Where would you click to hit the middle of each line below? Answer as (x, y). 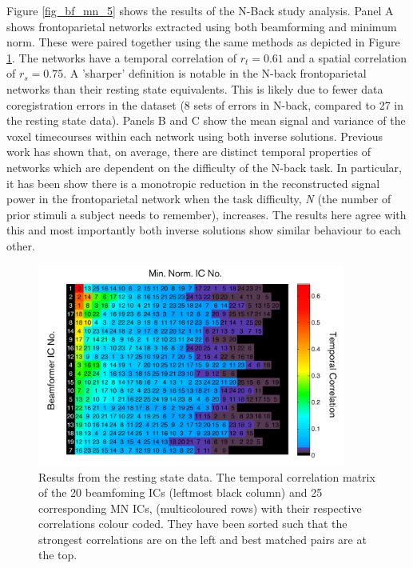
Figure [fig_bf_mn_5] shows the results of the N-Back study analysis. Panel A (200, 10)
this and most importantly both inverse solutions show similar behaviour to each (204, 230)
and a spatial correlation (347, 57)
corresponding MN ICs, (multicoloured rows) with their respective (200, 508)
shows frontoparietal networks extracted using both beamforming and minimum (202, 26)
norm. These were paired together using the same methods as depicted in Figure (203, 42)
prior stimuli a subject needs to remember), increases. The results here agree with (206, 214)
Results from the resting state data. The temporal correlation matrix (207, 476)
